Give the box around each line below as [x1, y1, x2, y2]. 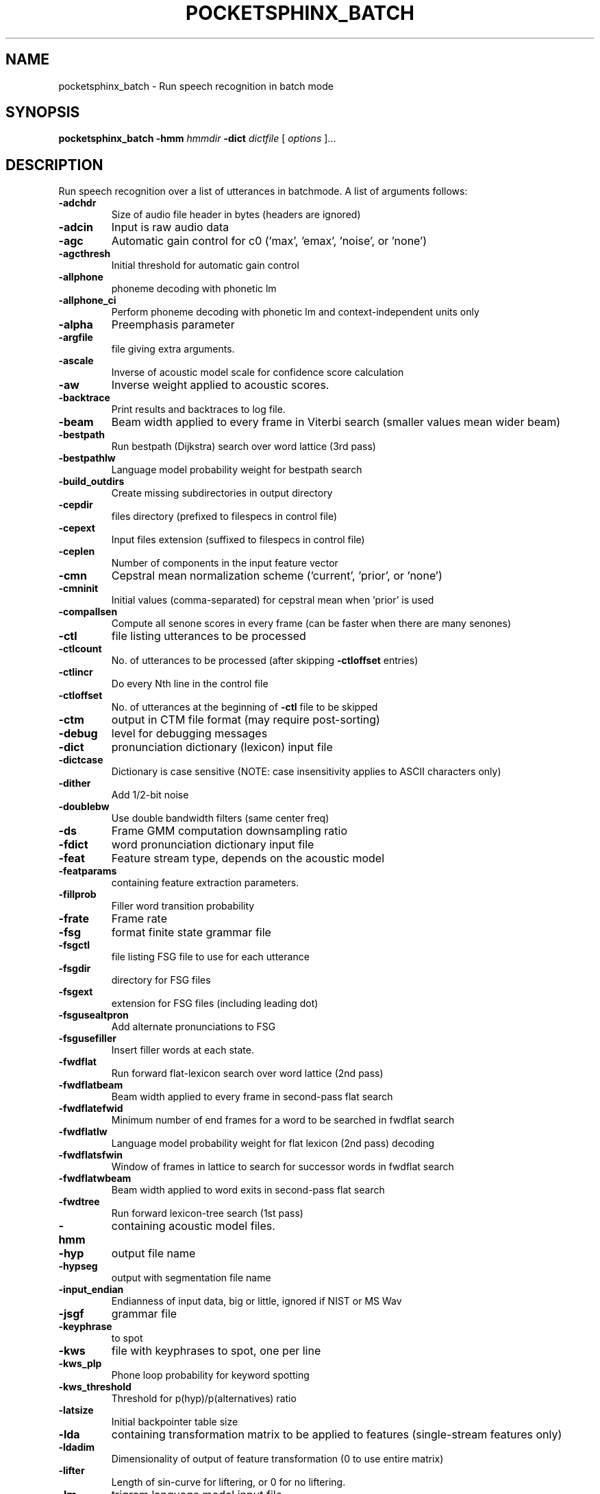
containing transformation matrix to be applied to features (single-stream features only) [111, 1427, 562, 1442]
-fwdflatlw [58, 1126, 108, 1138]
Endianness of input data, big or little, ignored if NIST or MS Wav [111, 1295, 402, 1307]
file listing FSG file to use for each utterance [111, 951, 310, 963]
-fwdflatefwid [58, 1102, 123, 1115]
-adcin [58, 220, 93, 235]
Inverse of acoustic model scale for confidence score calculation [111, 366, 404, 379]
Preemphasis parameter [111, 318, 235, 332]
